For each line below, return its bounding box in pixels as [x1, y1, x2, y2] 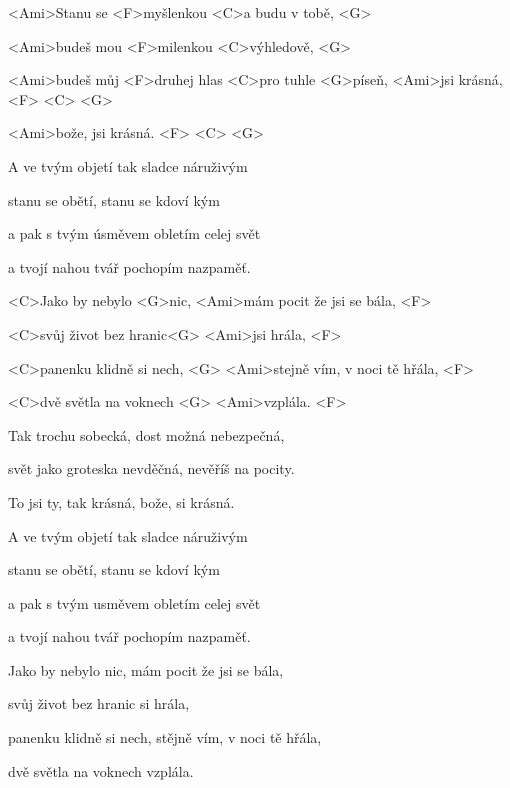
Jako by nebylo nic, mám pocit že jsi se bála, [8, 659, 284, 680]
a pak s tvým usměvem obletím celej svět [8, 592, 261, 613]
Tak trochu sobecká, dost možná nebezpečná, [8, 424, 285, 445]
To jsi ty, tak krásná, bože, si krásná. [8, 491, 235, 512]
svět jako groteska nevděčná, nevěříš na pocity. [8, 458, 295, 479]
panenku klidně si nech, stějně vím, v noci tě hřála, [8, 727, 322, 748]
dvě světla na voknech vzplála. [8, 760, 194, 781]
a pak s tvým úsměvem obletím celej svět [8, 223, 261, 244]
